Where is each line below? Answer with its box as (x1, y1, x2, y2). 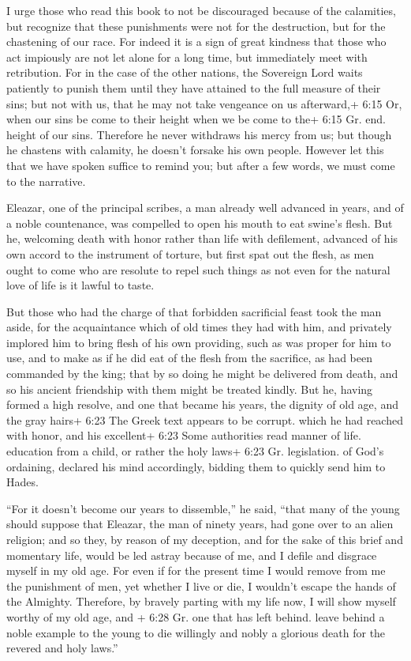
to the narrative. (6, 172, 86, 189)
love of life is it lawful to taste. (6, 277, 155, 293)
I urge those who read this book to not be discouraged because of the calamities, (6, 2, 396, 18)
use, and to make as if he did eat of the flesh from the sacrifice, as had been (6, 349, 372, 366)
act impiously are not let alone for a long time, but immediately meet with (6, 48, 368, 65)
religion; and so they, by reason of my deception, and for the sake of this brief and (6, 531, 403, 547)
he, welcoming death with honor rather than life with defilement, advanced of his (6, 230, 398, 247)
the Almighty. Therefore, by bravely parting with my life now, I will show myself (6, 593, 396, 610)
